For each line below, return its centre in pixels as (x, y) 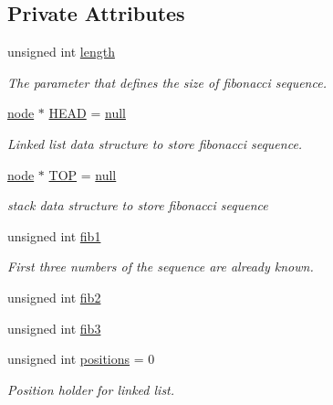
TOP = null (83, 174)
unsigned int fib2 (54, 297)
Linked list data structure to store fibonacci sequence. (155, 143)
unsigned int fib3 (54, 328)
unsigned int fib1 (54, 235)
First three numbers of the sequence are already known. (161, 266)
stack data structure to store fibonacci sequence (138, 205)
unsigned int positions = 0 (81, 359)
